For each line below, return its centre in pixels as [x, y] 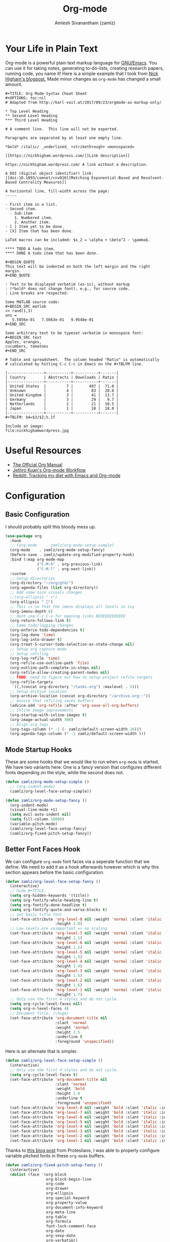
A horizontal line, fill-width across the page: [57, 191]
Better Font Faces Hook [43, 849]
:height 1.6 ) [69, 985]
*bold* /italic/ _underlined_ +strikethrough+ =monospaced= [70, 147]
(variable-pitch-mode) [34, 824]
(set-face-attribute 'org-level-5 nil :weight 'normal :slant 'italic [86, 952]
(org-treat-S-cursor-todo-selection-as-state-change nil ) [72, 644]
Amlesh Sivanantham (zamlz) [85, 23]
